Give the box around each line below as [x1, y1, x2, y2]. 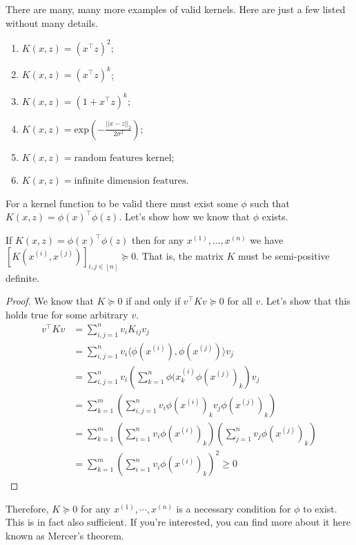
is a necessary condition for [176, 501, 291, 515]
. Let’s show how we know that [119, 209, 250, 224]
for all [227, 294, 253, 308]
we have [250, 233, 284, 247]
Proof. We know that [6, 294, 94, 308]
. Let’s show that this [260, 294, 350, 308]
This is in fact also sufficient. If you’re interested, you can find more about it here [6, 515, 350, 529]
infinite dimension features [74, 176, 186, 187]
